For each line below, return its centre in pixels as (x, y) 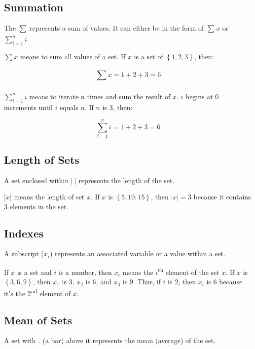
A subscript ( (24, 253)
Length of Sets (42, 159)
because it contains (222, 197)
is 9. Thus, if (142, 282)
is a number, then (85, 272)
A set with (20, 340)
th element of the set (189, 271)
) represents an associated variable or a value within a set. (137, 253)
